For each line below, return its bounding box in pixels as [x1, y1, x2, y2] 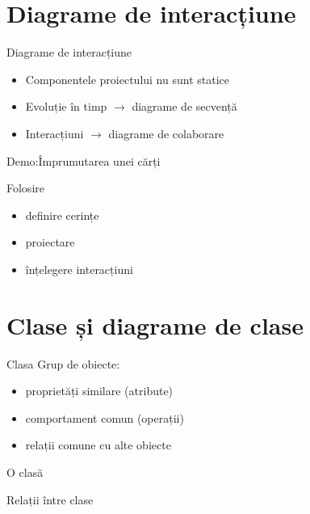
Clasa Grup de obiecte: [6, 355, 120, 372]
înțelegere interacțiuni [25, 260, 133, 277]
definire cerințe [25, 206, 99, 223]
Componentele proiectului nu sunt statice [25, 70, 229, 87]
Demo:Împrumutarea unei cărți [6, 152, 161, 169]
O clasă [6, 463, 44, 480]
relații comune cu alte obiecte [25, 436, 171, 453]
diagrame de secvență [132, 98, 237, 115]
